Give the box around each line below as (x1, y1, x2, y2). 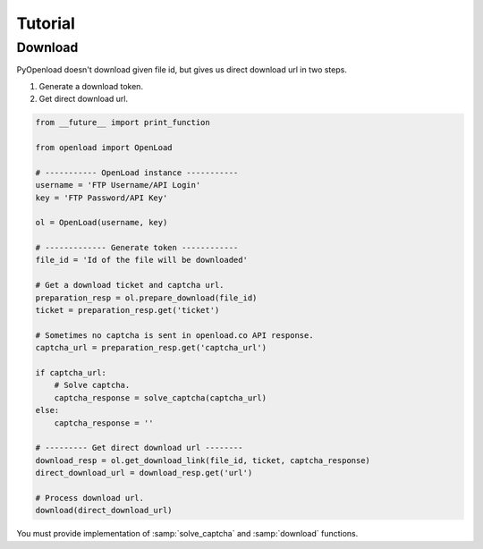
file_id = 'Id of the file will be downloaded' (35, 255, 248, 266)
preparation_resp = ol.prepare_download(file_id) (35, 292, 258, 303)
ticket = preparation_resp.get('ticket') (35, 305, 220, 316)
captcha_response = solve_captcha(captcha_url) (54, 393, 267, 402)
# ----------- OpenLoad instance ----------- (35, 167, 239, 178)
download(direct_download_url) (35, 505, 174, 516)
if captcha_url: (35, 367, 107, 377)
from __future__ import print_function (35, 117, 210, 128)
